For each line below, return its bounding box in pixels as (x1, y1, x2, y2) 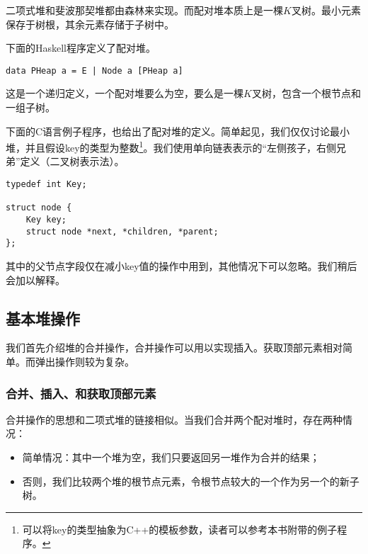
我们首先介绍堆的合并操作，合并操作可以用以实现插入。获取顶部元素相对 (6, 340, 343, 355)
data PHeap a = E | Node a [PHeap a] (6, 65, 183, 76)
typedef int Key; (6, 179, 87, 190)
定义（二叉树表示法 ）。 (20, 154, 125, 169)
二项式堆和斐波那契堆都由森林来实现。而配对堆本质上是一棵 (6, 3, 283, 17)
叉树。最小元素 (291, 3, 361, 17)
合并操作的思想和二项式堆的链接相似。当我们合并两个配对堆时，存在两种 (6, 412, 343, 426)
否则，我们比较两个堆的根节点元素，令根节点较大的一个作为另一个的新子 (22, 473, 360, 488)
